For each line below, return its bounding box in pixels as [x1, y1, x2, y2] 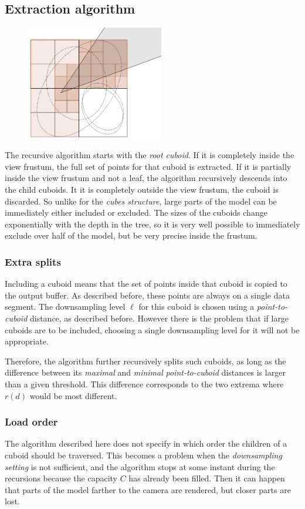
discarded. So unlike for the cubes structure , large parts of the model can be [5, 195, 277, 207]
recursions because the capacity [5, 472, 118, 484]
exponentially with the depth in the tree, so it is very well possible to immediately [5, 217, 300, 230]
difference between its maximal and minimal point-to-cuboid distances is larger [5, 366, 286, 379]
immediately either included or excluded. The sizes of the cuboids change [5, 206, 267, 219]
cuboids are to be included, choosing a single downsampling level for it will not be [5, 323, 300, 336]
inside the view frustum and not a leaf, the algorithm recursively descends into [5, 172, 287, 184]
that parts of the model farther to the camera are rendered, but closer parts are [5, 483, 291, 495]
